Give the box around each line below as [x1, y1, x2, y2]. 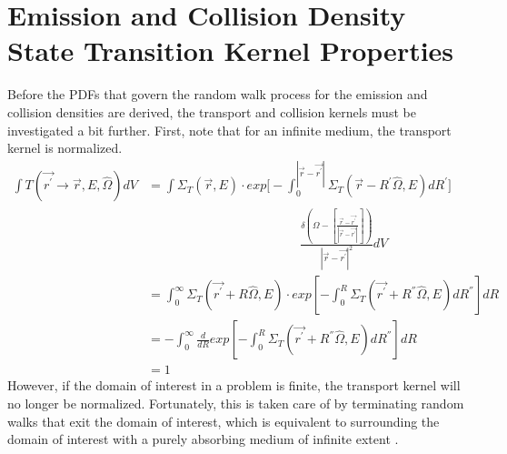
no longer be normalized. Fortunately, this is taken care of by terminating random [7, 393, 464, 412]
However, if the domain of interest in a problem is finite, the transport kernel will [7, 376, 461, 395]
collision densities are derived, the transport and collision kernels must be [7, 102, 416, 121]
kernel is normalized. [7, 138, 123, 157]
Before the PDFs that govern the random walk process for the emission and [7, 85, 428, 104]
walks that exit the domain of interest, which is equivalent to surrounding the [7, 411, 440, 430]
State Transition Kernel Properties [7, 32, 454, 69]
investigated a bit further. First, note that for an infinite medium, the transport [7, 120, 452, 139]
